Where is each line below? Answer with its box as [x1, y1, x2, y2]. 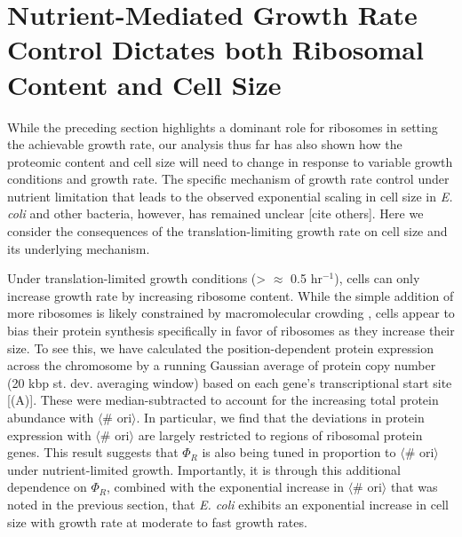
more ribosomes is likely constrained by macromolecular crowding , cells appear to [7, 304, 455, 322]
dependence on [7, 478, 87, 496]
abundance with [7, 408, 94, 426]
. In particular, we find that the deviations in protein [136, 408, 425, 426]
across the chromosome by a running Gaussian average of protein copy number [7, 356, 436, 375]
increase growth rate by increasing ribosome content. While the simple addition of [7, 286, 454, 304]
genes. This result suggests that [7, 443, 179, 462]
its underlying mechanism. [7, 239, 150, 257]
